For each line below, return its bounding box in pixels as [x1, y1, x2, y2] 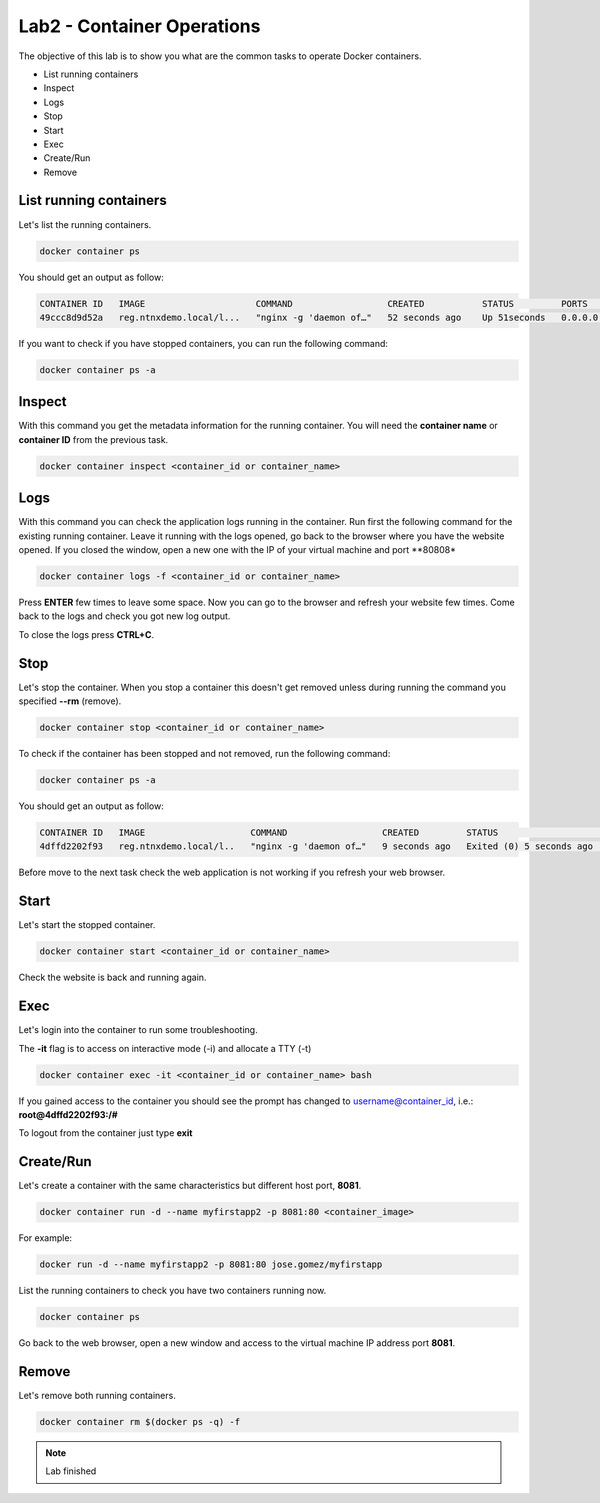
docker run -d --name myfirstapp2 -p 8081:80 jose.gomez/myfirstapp [39, 1259, 383, 1270]
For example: [18, 1232, 73, 1244]
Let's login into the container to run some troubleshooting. [18, 1024, 259, 1036]
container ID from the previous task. [18, 433, 169, 445]
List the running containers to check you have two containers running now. [18, 1285, 327, 1297]
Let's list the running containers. [18, 218, 152, 230]
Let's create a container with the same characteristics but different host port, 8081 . [18, 1180, 362, 1192]
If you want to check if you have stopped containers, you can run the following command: [18, 337, 389, 349]
